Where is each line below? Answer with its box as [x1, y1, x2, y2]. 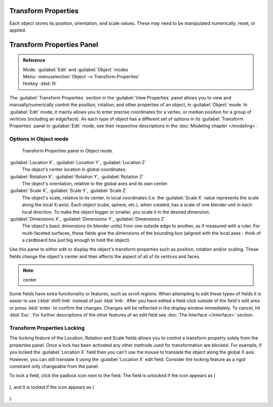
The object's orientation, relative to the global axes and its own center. [22, 180, 169, 186]
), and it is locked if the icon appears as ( [9, 384, 95, 390]
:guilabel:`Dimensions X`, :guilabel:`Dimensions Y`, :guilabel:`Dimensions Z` [9, 216, 165, 222]
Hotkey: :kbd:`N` [23, 81, 57, 87]
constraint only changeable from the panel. [9, 363, 100, 369]
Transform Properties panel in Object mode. [22, 148, 114, 154]
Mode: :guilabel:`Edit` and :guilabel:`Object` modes [23, 66, 128, 73]
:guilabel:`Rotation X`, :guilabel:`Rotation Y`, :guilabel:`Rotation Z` [9, 173, 144, 179]
